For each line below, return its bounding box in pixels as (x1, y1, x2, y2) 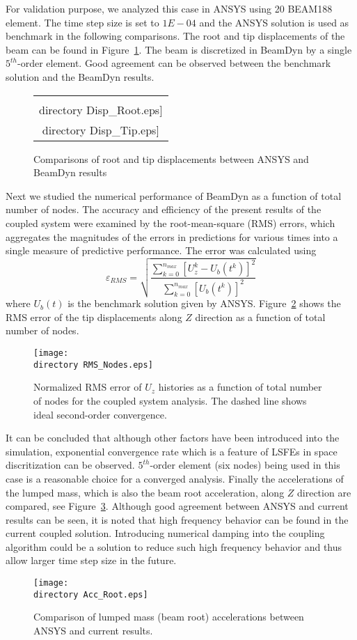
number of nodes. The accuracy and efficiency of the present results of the (6, 202, 322, 217)
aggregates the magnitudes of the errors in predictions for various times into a (6, 229, 338, 244)
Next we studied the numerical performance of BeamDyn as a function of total (6, 188, 342, 203)
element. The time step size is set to (6, 15, 159, 29)
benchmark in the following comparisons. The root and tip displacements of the (6, 29, 345, 43)
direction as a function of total (195, 309, 326, 324)
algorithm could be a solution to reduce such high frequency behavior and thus (6, 539, 342, 554)
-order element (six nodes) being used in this (150, 458, 340, 472)
